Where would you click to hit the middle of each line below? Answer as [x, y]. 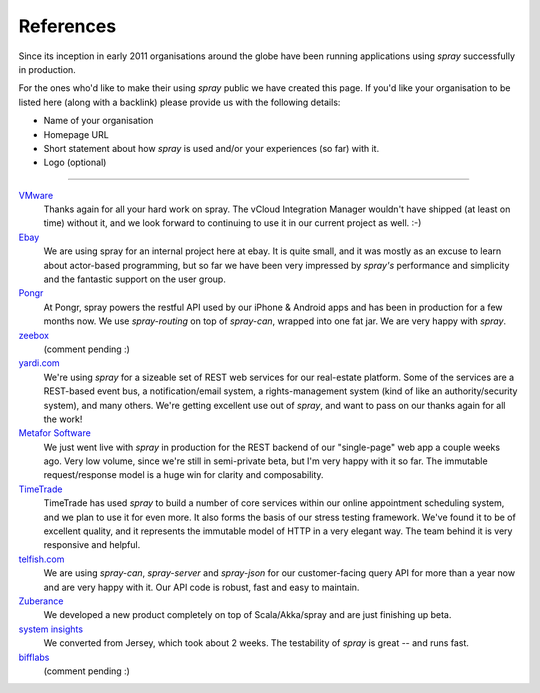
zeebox [34, 335]
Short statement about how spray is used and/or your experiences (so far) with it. [211, 148]
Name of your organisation [98, 121]
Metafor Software [55, 433]
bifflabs [34, 657]
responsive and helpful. [92, 545]
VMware [36, 195]
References [67, 26]
